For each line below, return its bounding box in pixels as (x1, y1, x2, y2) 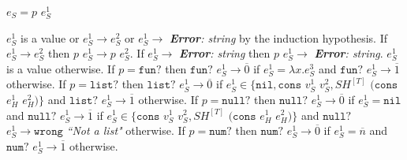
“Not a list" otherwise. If (66, 122, 185, 139)
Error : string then (179, 45, 271, 61)
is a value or (20, 29, 80, 46)
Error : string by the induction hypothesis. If (169, 29, 388, 46)
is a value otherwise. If (6, 60, 115, 76)
